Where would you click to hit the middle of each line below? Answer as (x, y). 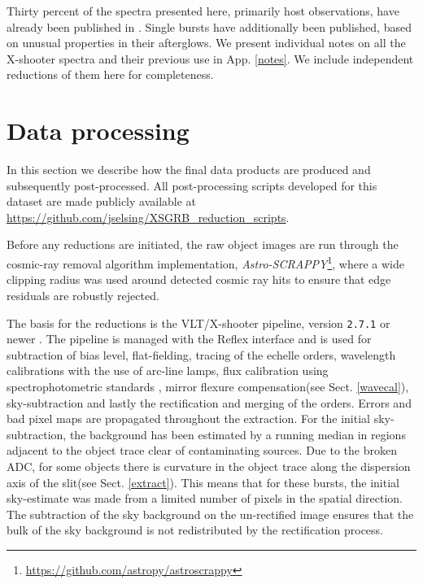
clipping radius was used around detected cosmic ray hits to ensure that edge (199, 279)
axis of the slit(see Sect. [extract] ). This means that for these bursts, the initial (203, 482)
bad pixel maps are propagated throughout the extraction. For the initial (188, 418)
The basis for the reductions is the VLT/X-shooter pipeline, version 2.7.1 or (198, 323)
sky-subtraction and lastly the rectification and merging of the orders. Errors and (209, 402)
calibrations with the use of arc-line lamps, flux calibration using (168, 370)
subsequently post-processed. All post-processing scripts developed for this (192, 185)
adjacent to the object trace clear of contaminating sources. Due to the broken (202, 450)
